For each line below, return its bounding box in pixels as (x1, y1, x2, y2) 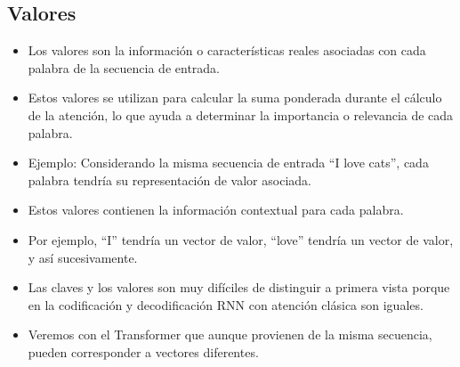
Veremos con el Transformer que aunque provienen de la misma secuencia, (28, 325, 432, 344)
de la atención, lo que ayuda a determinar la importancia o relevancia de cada (28, 105, 454, 124)
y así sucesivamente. (28, 248, 138, 266)
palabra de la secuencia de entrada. (28, 58, 221, 77)
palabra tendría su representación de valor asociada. (28, 170, 311, 189)
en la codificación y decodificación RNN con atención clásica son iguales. (28, 295, 424, 314)
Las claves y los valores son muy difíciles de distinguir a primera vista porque (28, 278, 450, 297)
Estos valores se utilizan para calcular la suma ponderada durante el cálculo (28, 88, 442, 107)
